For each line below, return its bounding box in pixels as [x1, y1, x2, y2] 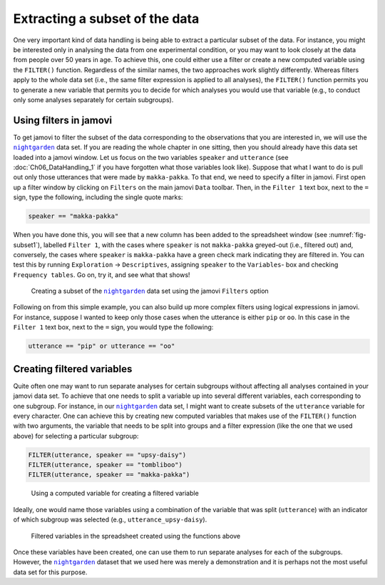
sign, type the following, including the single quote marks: [13, 193, 183, 201]
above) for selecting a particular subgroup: [13, 431, 139, 440]
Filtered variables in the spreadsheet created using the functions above [31, 531, 241, 540]
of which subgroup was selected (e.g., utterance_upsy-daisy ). [13, 515, 207, 524]
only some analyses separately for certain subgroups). [13, 95, 174, 104]
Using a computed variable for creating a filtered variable [31, 489, 199, 498]
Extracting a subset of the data [13, 11, 200, 26]
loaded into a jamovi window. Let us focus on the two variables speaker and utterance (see [13, 153, 289, 161]
